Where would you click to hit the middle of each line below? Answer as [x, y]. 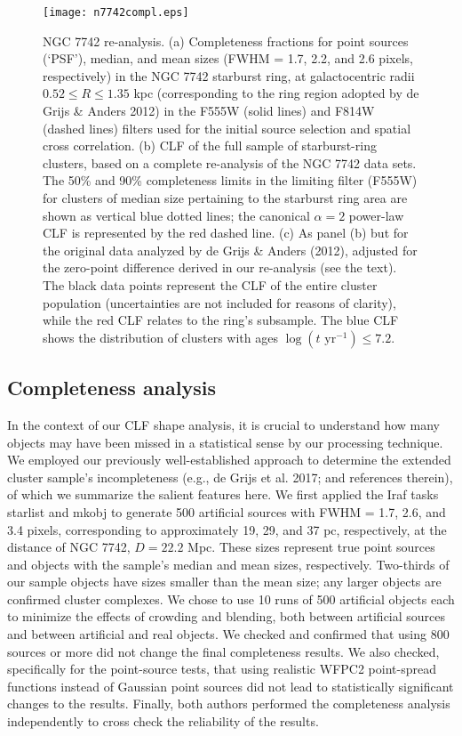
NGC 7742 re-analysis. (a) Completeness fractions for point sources [226, 40]
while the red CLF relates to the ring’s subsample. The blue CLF [221, 320]
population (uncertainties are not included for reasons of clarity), [219, 302]
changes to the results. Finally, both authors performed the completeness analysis [229, 704]
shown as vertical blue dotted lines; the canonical [176, 215]
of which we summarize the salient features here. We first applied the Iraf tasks [223, 494]
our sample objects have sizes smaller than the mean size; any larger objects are [224, 582]
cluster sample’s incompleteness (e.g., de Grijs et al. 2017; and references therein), [230, 477]
